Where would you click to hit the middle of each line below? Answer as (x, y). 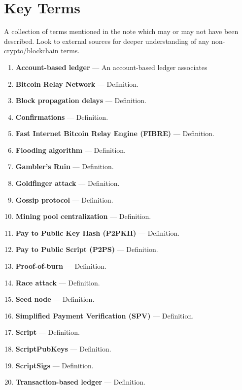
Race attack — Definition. (58, 282)
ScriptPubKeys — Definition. (63, 349)
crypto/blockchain (31, 51)
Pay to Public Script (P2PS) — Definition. (87, 249)
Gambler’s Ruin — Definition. (65, 166)
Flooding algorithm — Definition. (70, 150)
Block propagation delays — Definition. (81, 100)
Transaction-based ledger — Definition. (80, 382)
